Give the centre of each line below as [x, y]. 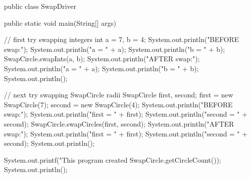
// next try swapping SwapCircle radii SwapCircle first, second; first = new [119, 95]
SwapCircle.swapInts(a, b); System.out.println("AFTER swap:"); [102, 59]
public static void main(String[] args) [60, 22]
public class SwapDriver [40, 6]
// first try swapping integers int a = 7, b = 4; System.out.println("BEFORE [122, 39]
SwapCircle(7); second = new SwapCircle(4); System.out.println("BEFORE [118, 104]
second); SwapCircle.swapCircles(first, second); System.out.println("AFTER [119, 123]
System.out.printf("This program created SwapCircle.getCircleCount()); [113, 159]
